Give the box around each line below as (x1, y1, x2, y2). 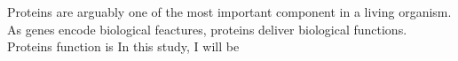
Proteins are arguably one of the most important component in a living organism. (7, 3, 452, 20)
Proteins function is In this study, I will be (7, 37, 240, 56)
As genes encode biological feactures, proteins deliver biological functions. (7, 19, 407, 38)
